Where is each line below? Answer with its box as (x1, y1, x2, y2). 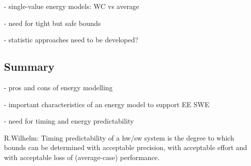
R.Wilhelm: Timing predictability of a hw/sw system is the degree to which (4, 132, 234, 143)
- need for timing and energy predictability (4, 116, 134, 126)
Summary (4, 59, 55, 74)
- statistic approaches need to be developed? (4, 34, 139, 45)
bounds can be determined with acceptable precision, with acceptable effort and (4, 142, 248, 153)
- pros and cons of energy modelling (4, 82, 113, 92)
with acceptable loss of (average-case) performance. (4, 152, 160, 162)
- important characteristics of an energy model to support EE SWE (4, 99, 210, 109)
